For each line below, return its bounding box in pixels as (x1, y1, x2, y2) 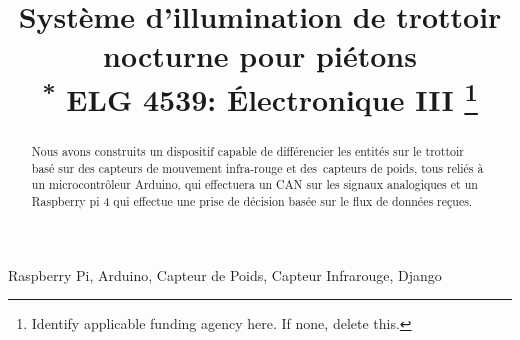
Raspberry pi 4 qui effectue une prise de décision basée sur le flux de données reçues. (31, 192, 473, 209)
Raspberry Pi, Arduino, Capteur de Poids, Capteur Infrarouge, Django (8, 264, 442, 285)
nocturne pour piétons (103, 35, 417, 76)
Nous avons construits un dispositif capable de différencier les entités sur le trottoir (31, 142, 464, 159)
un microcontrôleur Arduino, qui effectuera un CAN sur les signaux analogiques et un (31, 176, 478, 193)
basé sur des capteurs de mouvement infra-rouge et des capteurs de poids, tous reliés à (31, 159, 484, 176)
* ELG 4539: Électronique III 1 (42, 74, 478, 119)
